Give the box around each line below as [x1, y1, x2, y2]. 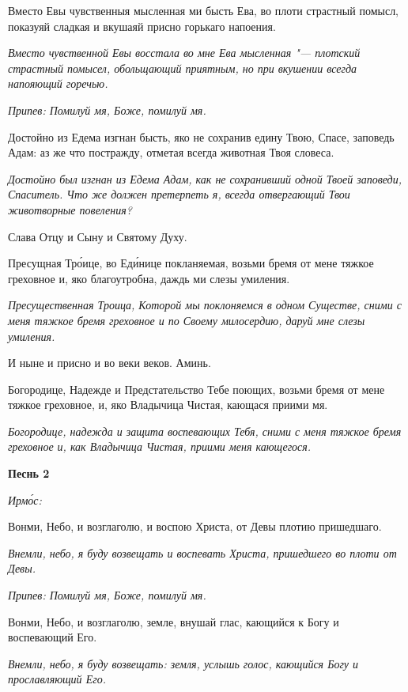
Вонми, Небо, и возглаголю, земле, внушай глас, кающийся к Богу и [8, 613, 339, 630]
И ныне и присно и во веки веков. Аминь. [8, 354, 211, 371]
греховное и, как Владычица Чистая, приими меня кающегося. [8, 438, 312, 455]
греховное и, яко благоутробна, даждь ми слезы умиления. [8, 270, 290, 286]
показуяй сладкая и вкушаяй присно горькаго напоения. [8, 17, 276, 34]
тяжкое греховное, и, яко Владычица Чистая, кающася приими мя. [8, 396, 328, 413]
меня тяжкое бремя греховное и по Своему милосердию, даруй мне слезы [8, 312, 365, 328]
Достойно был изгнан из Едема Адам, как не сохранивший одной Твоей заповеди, [8, 170, 402, 187]
